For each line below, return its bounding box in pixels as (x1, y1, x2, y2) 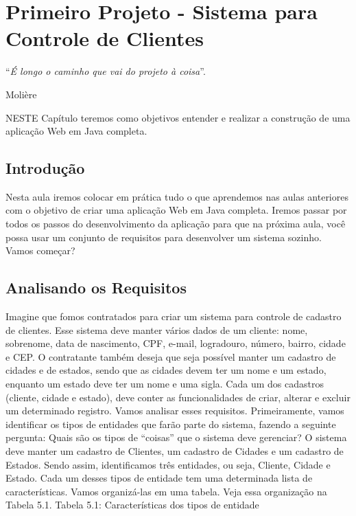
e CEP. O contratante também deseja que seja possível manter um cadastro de (5, 349, 336, 363)
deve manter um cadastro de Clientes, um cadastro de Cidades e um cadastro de (5, 444, 344, 458)
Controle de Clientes (5, 24, 204, 52)
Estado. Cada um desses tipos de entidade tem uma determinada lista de (5, 471, 313, 485)
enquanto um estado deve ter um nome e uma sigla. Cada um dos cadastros (5, 377, 324, 391)
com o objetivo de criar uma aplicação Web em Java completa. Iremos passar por (5, 203, 347, 217)
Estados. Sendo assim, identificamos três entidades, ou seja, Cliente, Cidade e (5, 457, 331, 471)
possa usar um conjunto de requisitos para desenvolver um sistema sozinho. (5, 229, 322, 244)
